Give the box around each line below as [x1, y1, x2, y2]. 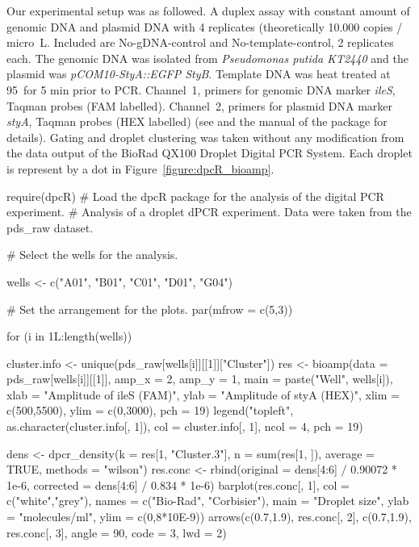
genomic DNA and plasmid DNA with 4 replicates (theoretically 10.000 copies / [6, 18, 403, 35]
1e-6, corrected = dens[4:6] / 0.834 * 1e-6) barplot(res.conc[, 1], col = [6, 476, 350, 493]
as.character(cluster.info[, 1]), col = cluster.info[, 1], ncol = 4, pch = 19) [6, 418, 363, 435]
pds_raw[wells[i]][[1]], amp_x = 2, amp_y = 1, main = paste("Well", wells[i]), [6, 370, 393, 387]
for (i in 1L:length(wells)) [6, 328, 132, 344]
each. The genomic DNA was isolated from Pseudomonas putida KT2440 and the [6, 49, 409, 66]
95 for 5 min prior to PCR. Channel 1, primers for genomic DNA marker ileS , [6, 81, 396, 98]
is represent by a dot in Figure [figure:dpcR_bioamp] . [6, 160, 274, 177]
